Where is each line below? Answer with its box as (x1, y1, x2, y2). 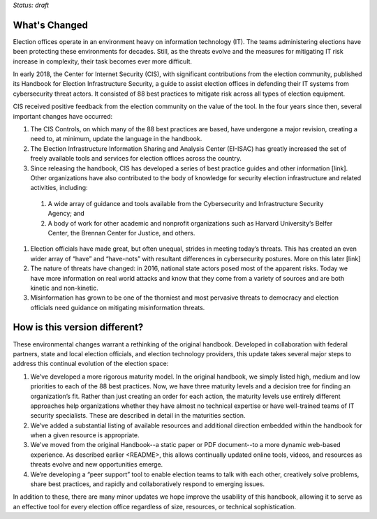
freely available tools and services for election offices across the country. (30, 154, 242, 163)
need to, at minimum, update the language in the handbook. (30, 135, 202, 143)
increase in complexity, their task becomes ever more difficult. (13, 57, 192, 66)
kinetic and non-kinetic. (30, 284, 98, 292)
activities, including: (30, 184, 88, 192)
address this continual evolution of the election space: (13, 360, 169, 368)
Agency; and (47, 210, 85, 218)
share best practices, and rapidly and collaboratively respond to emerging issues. (30, 480, 265, 488)
